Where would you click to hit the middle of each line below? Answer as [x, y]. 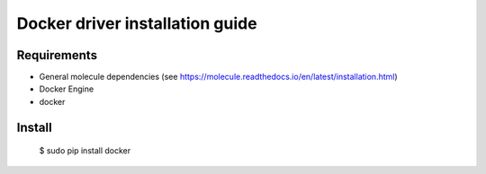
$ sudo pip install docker [85, 151]
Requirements [57, 55]
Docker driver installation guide [137, 23]
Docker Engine [67, 89]
